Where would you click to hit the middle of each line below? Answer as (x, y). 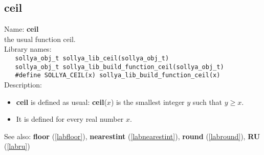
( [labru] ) (17, 146)
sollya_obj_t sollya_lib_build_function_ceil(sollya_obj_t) (119, 67)
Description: (23, 84)
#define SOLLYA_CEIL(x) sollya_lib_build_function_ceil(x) (118, 75)
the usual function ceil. (40, 39)
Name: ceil (21, 29)
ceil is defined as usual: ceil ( (61, 102)
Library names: (28, 49)
